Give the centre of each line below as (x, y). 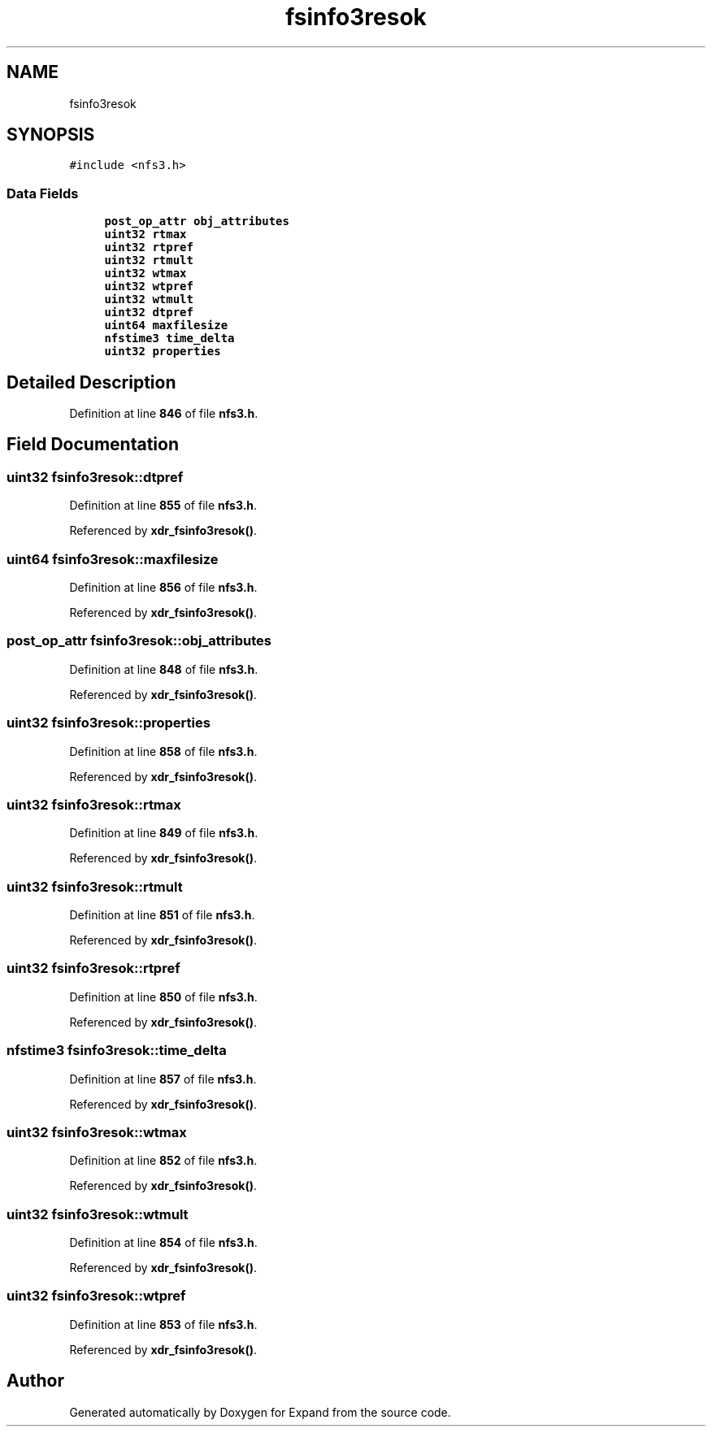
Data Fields (43, 193)
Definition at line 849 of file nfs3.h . (164, 833)
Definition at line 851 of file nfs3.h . (162, 915)
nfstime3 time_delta (169, 339)
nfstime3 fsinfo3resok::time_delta (117, 1051)
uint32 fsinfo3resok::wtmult (98, 1214)
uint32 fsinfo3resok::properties (109, 723)
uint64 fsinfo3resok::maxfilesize (113, 559)
